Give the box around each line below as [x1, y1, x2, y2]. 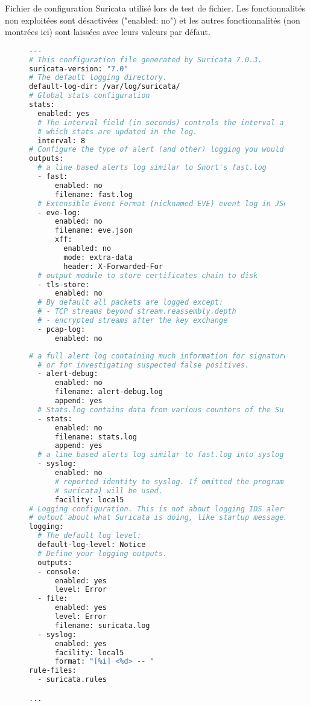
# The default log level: [37, 531, 142, 540]
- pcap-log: [37, 325, 86, 334]
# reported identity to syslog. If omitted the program [54, 477, 284, 486]
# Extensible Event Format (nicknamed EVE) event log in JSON [37, 199, 293, 208]
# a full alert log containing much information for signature [29, 351, 288, 360]
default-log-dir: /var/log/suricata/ [29, 82, 180, 91]
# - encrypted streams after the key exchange [37, 316, 228, 325]
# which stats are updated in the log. [37, 127, 198, 136]
